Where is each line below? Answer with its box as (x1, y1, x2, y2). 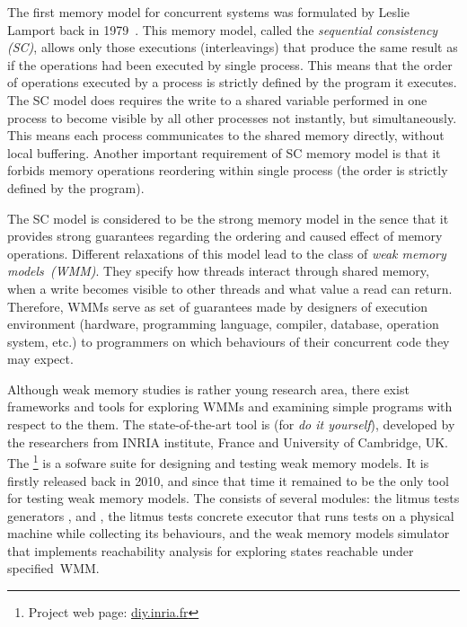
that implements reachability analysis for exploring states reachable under (7, 541, 414, 560)
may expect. (7, 349, 74, 368)
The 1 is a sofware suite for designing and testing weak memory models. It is (7, 451, 429, 472)
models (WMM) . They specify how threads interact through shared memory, (7, 261, 429, 280)
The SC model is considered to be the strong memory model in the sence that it (7, 208, 449, 227)
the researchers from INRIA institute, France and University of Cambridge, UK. (7, 432, 448, 451)
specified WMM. (7, 559, 100, 578)
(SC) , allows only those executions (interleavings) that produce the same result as (7, 38, 458, 57)
